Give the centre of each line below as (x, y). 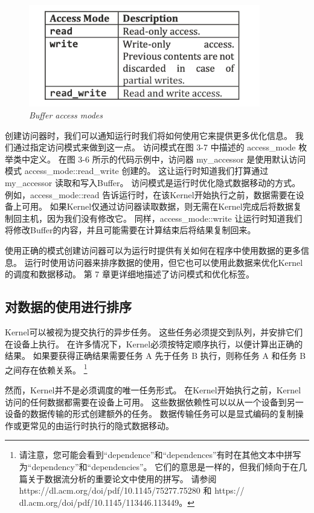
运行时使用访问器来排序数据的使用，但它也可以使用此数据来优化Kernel (164, 262)
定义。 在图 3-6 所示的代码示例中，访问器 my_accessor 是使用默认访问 (168, 159)
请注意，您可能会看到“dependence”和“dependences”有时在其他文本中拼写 (160, 455)
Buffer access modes (66, 115)
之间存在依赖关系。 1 (46, 369)
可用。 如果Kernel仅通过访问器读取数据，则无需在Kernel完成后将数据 (157, 206)
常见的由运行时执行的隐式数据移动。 (102, 425)
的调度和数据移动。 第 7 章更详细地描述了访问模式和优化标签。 (130, 274)
